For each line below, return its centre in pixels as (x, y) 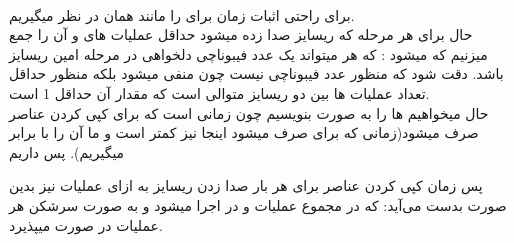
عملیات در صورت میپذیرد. (86, 224)
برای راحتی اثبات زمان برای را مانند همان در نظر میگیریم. (182, 14)
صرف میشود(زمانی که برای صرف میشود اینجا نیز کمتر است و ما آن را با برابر (244, 132)
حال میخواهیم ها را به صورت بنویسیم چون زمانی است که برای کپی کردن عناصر (249, 112)
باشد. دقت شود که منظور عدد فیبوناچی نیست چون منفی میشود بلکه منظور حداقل (256, 73)
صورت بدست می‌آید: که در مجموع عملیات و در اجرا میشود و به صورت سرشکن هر (258, 204)
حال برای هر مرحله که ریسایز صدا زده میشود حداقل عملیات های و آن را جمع (241, 34)
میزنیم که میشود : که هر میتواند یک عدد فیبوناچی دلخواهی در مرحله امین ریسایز (248, 53)
